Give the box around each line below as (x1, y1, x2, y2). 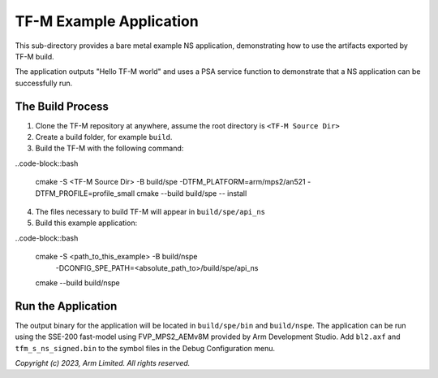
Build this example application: (35, 218, 138, 228)
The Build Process (15, 99, 109, 113)
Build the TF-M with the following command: (35, 143, 184, 154)
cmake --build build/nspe (35, 277, 121, 288)
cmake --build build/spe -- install (136, 188, 247, 198)
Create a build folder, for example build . (35, 133, 173, 142)
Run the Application (15, 299, 118, 313)
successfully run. (15, 78, 73, 88)
